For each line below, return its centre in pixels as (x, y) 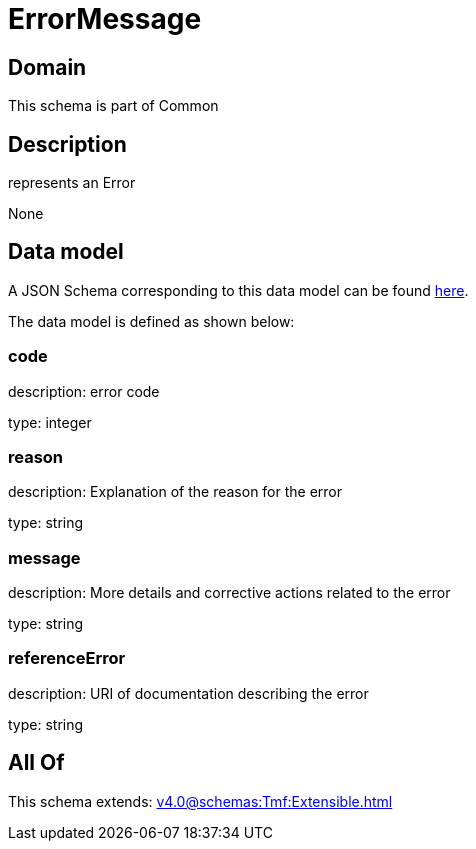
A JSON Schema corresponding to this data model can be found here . (238, 290)
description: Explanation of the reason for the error (175, 492)
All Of (36, 763)
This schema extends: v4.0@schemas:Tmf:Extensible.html (200, 801)
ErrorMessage (105, 19)
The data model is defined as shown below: (151, 321)
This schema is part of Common (113, 106)
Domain (47, 67)
